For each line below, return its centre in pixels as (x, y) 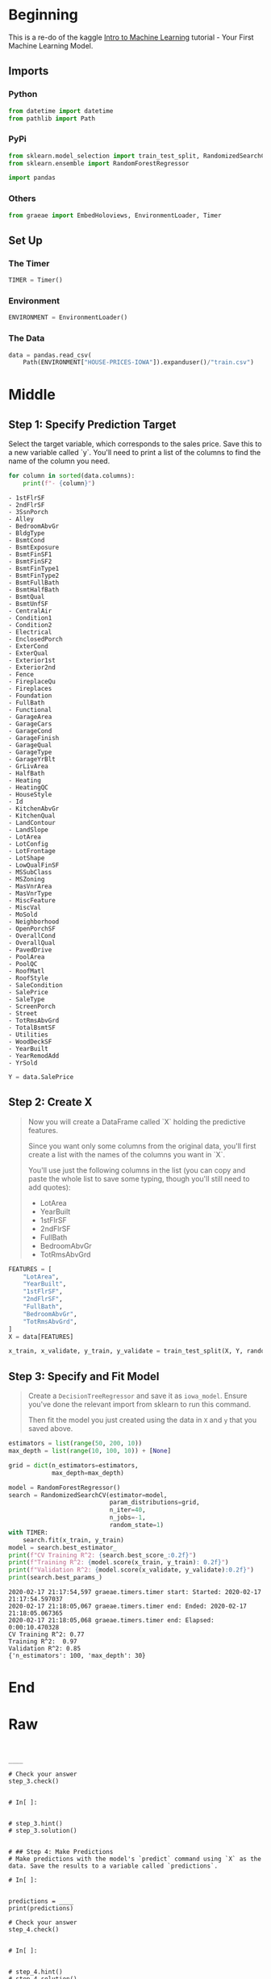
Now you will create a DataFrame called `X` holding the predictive (137, 1121)
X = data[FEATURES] (41, 1337)
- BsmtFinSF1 (30, 554)
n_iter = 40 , (128, 1510)
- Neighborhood (34, 922)
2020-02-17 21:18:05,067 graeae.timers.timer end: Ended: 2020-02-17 (128, 1606)
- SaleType (27, 999)
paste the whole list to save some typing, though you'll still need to (139, 1178)
